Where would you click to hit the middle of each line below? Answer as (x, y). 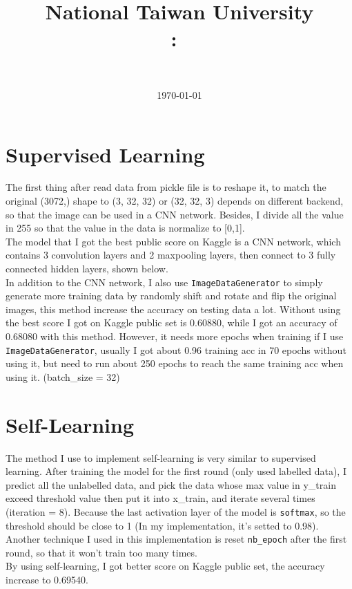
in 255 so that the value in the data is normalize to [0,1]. (125, 228)
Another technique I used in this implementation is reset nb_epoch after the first (176, 539)
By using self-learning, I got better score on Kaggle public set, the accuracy (165, 566)
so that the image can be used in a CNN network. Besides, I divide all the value (175, 214)
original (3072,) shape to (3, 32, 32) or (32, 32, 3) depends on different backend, (175, 201)
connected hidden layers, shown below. (87, 268)
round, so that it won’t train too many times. (101, 552)
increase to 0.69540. (47, 580)
